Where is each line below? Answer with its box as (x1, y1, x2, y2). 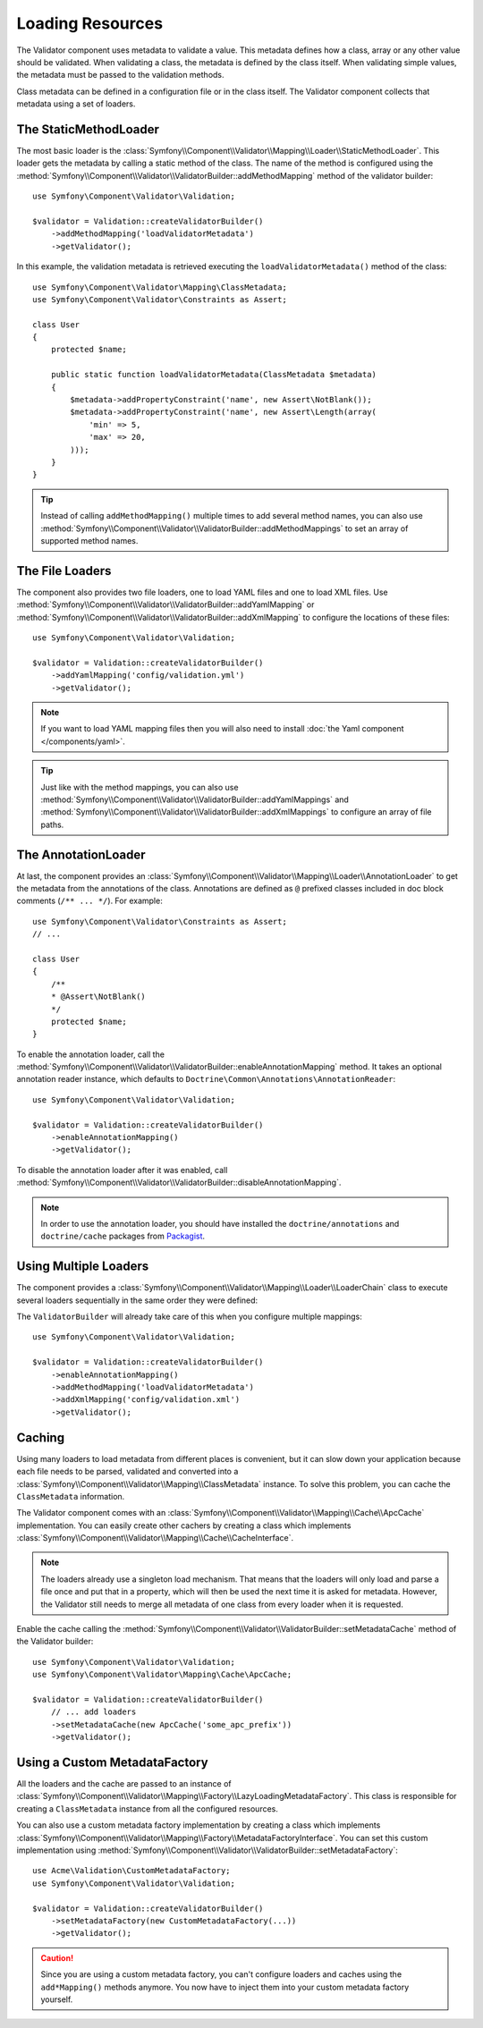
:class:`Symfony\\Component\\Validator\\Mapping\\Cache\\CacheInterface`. (16, 1533, 294, 1543)
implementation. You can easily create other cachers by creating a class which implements (16, 1520, 352, 1531)
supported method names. (40, 535, 139, 545)
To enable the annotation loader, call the (16, 1049, 165, 1060)
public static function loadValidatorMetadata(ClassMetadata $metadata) (50, 369, 377, 380)
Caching (16, 1430, 65, 1445)
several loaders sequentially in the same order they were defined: (16, 1295, 258, 1306)
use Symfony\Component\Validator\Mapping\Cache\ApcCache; (32, 1669, 292, 1680)
